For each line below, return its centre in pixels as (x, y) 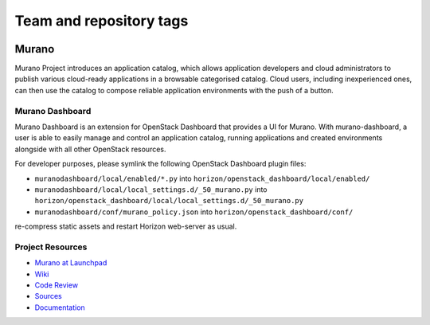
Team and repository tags (102, 21)
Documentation (60, 307)
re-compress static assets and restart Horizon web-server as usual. (126, 226)
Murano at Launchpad (71, 263)
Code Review (57, 285)
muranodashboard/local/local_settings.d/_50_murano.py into (151, 189)
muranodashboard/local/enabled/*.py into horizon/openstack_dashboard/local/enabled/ (202, 178)
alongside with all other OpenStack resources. (90, 149)
